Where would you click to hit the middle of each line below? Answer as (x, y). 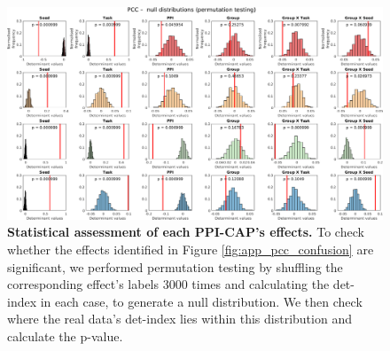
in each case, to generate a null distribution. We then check (201, 301)
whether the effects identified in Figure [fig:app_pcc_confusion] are (191, 249)
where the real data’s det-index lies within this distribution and (179, 319)
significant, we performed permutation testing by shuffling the (175, 266)
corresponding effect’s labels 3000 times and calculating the (168, 284)
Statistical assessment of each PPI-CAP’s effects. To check (186, 232)
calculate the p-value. (65, 335)
